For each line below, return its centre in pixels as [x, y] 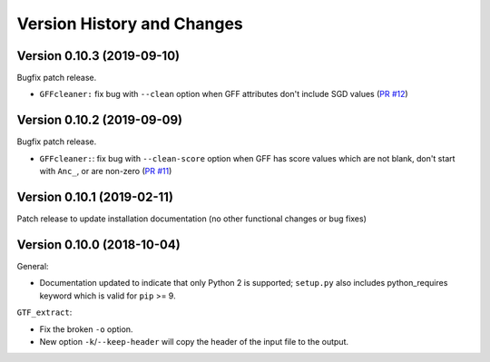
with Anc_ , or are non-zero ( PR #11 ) [106, 171]
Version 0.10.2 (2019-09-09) [100, 120]
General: [33, 266]
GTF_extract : [44, 312]
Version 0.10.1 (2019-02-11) [95, 196]
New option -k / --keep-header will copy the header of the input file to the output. [194, 341]
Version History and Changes [130, 24]
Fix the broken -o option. [86, 329]
